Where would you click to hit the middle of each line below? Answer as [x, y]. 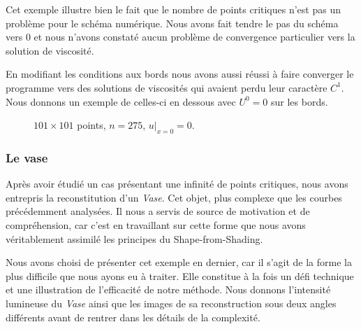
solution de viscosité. [50, 50]
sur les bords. [300, 101]
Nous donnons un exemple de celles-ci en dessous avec [121, 101]
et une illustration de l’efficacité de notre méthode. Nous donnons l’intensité [168, 289]
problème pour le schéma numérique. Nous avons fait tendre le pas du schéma [172, 23]
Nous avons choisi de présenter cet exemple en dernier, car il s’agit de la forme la [179, 262]
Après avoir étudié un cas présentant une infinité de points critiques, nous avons [177, 184]
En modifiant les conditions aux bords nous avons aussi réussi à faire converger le [180, 74]
